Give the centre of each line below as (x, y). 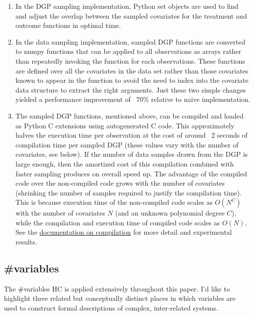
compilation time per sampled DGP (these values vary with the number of (127, 144)
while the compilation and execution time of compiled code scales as (118, 222)
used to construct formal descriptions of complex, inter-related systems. (111, 308)
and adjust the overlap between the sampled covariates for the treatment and (131, 15)
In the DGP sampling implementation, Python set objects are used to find (127, 6)
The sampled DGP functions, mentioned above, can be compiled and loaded (129, 115)
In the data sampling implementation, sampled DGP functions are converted (130, 41)
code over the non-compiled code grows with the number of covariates (120, 183)
